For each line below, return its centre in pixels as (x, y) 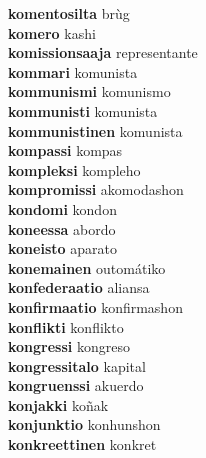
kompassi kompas (65, 150)
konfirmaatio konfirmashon (95, 306)
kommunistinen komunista (95, 130)
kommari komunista (73, 71)
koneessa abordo (62, 228)
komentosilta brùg (69, 13)
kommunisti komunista (83, 110)
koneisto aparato (62, 248)
